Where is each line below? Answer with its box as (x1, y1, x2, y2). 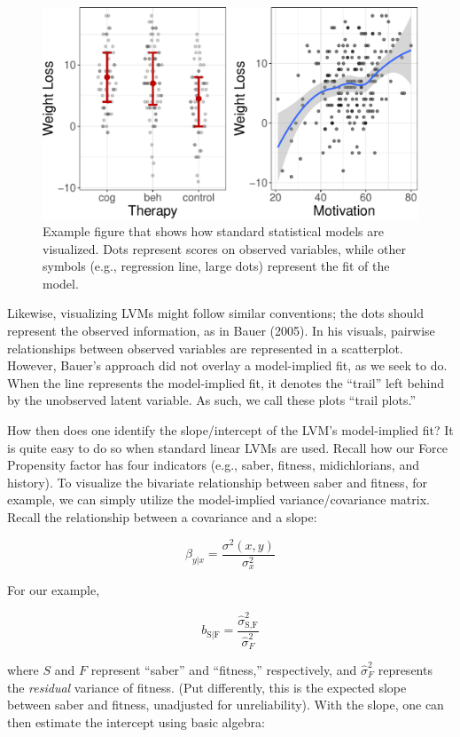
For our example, (7, 581, 100, 599)
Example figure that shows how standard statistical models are (43, 222, 384, 241)
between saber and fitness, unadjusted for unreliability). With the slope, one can (7, 695, 444, 714)
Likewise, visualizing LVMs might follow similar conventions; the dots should (7, 304, 424, 322)
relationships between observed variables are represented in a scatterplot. (7, 338, 403, 357)
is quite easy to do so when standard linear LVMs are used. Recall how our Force (7, 438, 448, 456)
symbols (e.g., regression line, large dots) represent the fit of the (43, 257, 390, 275)
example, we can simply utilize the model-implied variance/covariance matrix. (7, 490, 430, 509)
